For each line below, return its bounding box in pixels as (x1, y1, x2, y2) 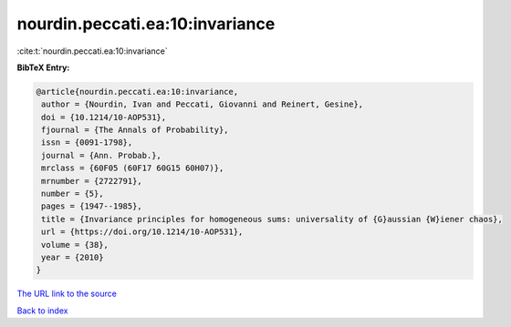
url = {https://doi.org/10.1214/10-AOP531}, (41, 227, 244, 237)
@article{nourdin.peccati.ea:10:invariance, (36, 87, 239, 97)
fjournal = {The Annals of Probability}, (41, 125, 229, 136)
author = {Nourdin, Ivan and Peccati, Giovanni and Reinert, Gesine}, (41, 99, 364, 109)
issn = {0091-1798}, (41, 138, 133, 148)
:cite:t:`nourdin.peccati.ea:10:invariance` (16, 46, 168, 56)
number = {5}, (41, 189, 104, 199)
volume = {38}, (41, 240, 109, 250)
